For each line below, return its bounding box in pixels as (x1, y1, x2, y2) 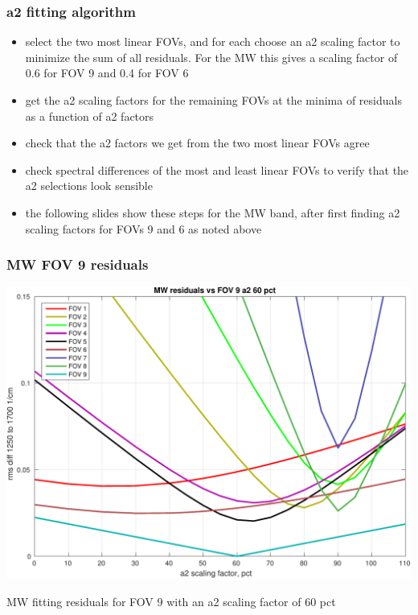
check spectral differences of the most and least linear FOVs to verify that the (25, 161, 409, 178)
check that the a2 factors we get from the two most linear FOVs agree (25, 134, 370, 151)
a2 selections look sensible (25, 177, 153, 194)
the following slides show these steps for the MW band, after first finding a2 (25, 204, 400, 221)
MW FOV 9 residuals (6, 254, 149, 274)
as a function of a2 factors (25, 107, 154, 124)
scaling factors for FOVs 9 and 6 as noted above (25, 220, 262, 237)
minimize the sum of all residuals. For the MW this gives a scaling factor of (25, 48, 398, 65)
